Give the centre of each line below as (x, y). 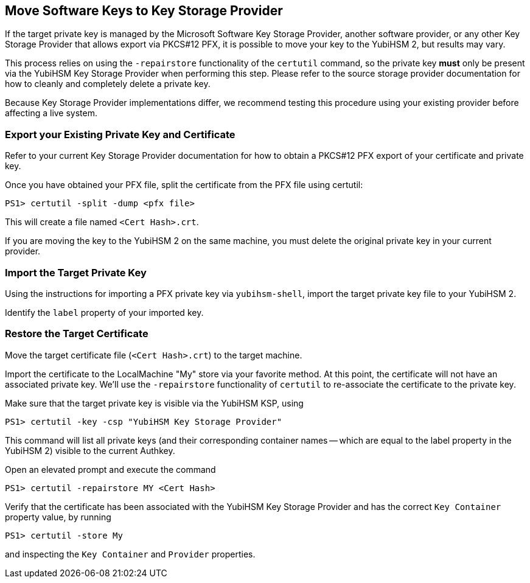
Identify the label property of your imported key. (104, 312)
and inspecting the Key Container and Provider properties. (130, 554)
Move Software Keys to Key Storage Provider (144, 11)
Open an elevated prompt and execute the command (110, 469)
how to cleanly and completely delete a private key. (108, 84)
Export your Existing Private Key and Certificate (120, 134)
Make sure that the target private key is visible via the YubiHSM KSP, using (154, 403)
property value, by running (58, 517)
